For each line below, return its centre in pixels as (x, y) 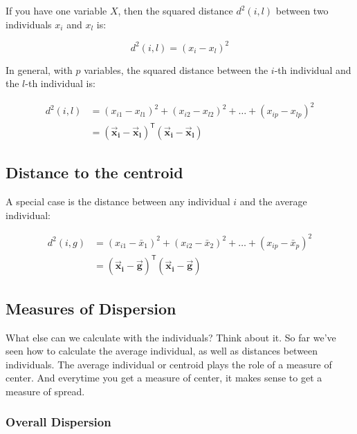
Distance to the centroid (94, 172)
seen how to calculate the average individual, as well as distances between (162, 351)
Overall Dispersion (58, 422)
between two (302, 10)
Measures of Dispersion (91, 308)
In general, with (39, 69)
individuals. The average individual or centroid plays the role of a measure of (169, 364)
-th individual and (313, 69)
